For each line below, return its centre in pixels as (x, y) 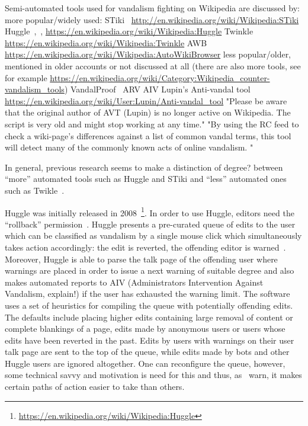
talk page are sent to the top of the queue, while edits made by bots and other (147, 352)
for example (26, 77)
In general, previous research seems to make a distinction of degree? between (144, 167)
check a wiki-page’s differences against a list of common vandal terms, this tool (148, 135)
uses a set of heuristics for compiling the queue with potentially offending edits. (149, 305)
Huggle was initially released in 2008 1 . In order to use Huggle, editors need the (150, 212)
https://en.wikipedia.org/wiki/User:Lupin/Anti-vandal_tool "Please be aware (146, 100)
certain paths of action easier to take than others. (95, 387)
